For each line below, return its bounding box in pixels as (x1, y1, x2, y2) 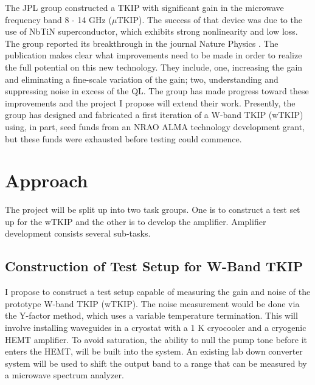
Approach (5, 168, 88, 193)
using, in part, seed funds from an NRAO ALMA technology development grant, (5, 120, 305, 133)
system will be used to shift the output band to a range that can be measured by (5, 356, 307, 369)
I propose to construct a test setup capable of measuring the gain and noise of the (5, 285, 311, 298)
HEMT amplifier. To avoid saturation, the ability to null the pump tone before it (5, 333, 308, 345)
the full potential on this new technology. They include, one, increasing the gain (5, 60, 303, 73)
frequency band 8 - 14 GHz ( (5, 13, 112, 26)
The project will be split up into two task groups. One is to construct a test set (5, 203, 300, 216)
